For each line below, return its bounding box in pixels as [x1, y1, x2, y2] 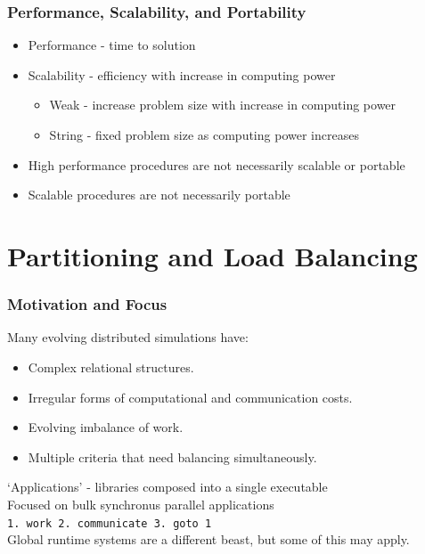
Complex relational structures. [28, 357, 194, 376]
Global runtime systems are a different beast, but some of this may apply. [7, 530, 410, 549]
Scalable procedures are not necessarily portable [28, 185, 290, 204]
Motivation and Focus [7, 293, 168, 315]
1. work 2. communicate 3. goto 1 [7, 517, 212, 530]
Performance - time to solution [28, 36, 196, 54]
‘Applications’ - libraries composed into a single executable [7, 477, 328, 496]
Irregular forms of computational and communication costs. [28, 387, 353, 406]
